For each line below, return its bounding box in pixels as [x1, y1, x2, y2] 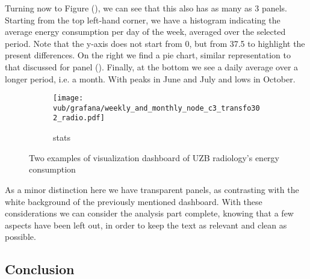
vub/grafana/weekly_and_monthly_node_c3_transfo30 [53, 103, 260, 112]
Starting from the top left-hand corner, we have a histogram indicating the [5, 13, 281, 26]
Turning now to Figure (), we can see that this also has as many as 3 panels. [5, 2, 287, 14]
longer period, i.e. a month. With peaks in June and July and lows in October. [5, 72, 296, 85]
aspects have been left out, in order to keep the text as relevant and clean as [5, 218, 287, 231]
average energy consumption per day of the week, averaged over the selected [5, 25, 286, 38]
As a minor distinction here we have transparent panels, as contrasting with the [5, 183, 299, 195]
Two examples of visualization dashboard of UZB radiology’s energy [29, 151, 279, 164]
